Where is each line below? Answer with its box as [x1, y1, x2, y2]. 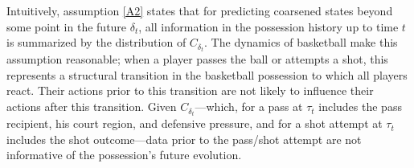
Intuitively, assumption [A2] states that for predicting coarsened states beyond [6, 2, 393, 18]
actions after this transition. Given [6, 98, 177, 115]
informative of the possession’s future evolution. [6, 146, 242, 163]
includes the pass [318, 98, 402, 115]
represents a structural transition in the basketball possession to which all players [6, 66, 408, 83]
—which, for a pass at [195, 98, 303, 115]
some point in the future [6, 18, 127, 35]
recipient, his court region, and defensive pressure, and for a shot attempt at [6, 115, 383, 132]
